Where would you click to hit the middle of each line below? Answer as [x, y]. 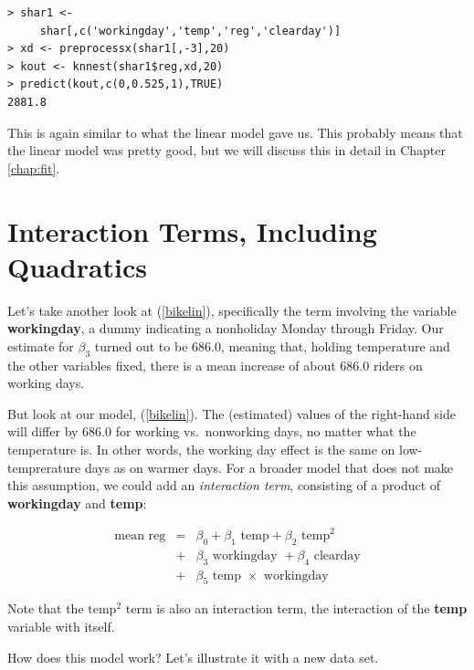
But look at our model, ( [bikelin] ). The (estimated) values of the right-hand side [232, 413]
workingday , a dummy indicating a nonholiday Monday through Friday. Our [226, 328]
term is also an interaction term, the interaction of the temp [296, 608]
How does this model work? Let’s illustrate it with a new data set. [193, 657]
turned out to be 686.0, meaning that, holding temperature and [272, 345]
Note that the [46, 608]
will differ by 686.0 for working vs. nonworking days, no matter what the [212, 431]
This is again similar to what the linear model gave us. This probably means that [235, 132]
